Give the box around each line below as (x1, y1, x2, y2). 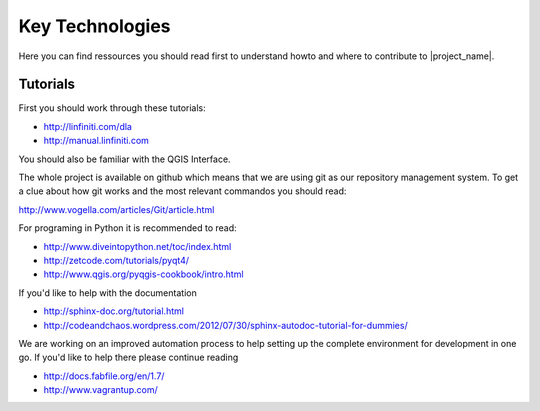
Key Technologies (18, 15, 171, 37)
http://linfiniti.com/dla (43, 120, 132, 132)
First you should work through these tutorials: (18, 102, 207, 114)
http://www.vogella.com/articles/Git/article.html (18, 203, 215, 215)
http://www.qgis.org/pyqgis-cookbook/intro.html (43, 268, 244, 280)
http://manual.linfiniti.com (43, 135, 150, 147)
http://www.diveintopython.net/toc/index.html (43, 240, 232, 252)
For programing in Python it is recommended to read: (18, 222, 237, 234)
